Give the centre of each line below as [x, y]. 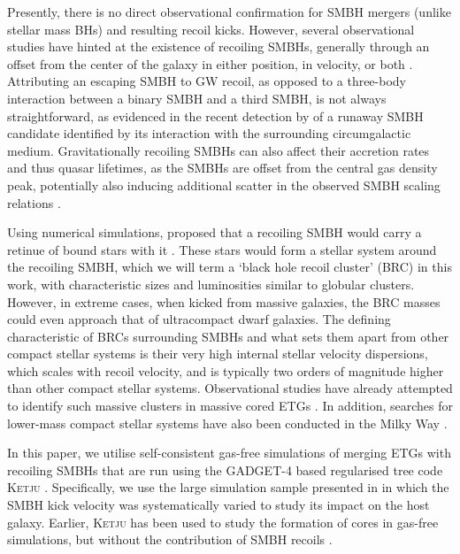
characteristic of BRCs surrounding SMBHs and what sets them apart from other [228, 336]
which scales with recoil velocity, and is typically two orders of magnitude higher [226, 370]
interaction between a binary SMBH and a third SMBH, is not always [197, 98]
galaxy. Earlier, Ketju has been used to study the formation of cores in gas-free [223, 522]
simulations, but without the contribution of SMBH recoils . [170, 539]
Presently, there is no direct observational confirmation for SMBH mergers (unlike [229, 12]
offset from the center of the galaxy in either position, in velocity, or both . [210, 63]
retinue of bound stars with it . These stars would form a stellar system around [222, 249]
